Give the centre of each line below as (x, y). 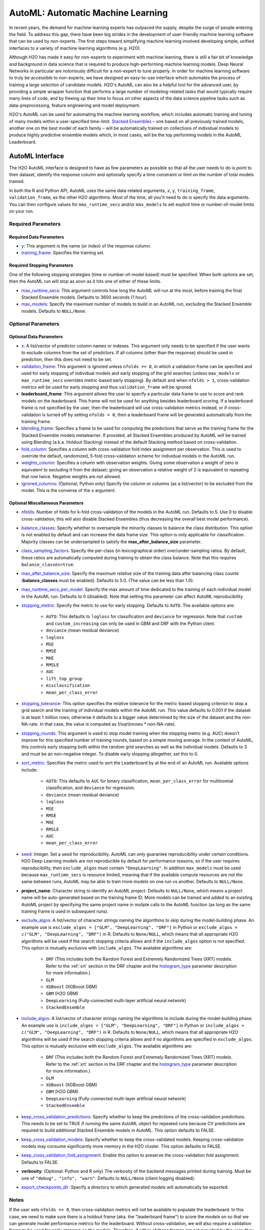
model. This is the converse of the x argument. (69, 490)
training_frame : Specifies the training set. (63, 253)
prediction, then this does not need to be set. (67, 360)
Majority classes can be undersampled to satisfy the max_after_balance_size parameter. (111, 542)
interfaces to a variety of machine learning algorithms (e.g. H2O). (75, 48)
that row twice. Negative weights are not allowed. (71, 477)
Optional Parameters (34, 324)
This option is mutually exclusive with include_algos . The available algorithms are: (107, 948)
